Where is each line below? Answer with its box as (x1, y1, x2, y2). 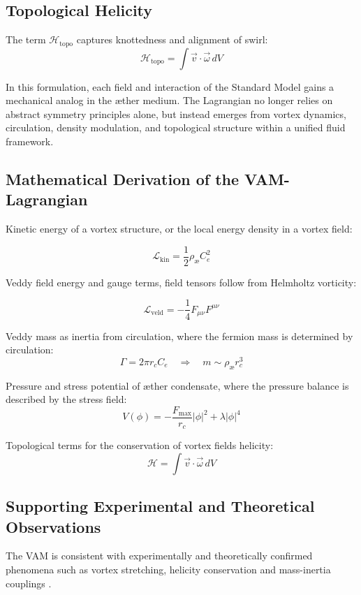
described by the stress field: (6, 392, 127, 406)
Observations (6, 515, 101, 537)
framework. (6, 134, 54, 149)
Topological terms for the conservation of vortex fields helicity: (6, 438, 274, 453)
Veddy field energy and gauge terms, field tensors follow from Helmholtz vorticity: (6, 274, 357, 289)
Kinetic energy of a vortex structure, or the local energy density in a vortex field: (6, 221, 353, 236)
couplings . (6, 575, 52, 590)
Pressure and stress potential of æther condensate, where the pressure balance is (6, 378, 349, 392)
